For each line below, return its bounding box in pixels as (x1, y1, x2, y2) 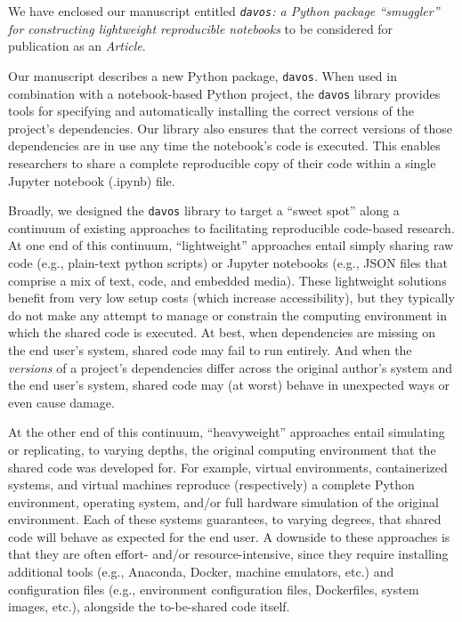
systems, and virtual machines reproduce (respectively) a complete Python (8, 475, 415, 494)
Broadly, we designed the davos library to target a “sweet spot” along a (8, 201, 400, 220)
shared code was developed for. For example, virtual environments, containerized (8, 457, 448, 476)
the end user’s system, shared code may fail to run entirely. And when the (8, 340, 412, 359)
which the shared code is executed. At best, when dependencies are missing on (8, 323, 435, 342)
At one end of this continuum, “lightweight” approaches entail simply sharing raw (8, 236, 454, 254)
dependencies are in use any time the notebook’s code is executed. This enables (8, 136, 441, 155)
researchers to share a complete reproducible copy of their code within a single (8, 153, 436, 172)
